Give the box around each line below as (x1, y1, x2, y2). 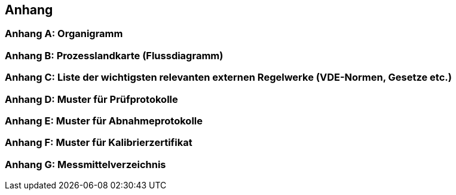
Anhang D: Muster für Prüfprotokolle (5, 93, 178, 105)
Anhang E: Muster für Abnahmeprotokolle (5, 114, 203, 127)
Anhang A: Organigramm (5, 28, 123, 40)
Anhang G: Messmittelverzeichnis (5, 158, 166, 170)
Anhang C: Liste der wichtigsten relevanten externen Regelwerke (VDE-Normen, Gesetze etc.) (5, 71, 452, 84)
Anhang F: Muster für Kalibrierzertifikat (5, 136, 192, 149)
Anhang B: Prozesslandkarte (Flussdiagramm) (5, 49, 224, 62)
